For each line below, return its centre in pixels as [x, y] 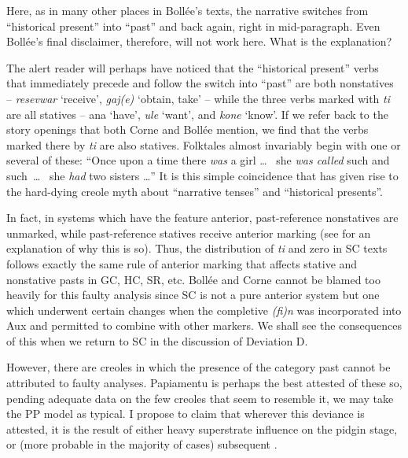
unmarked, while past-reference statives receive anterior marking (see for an [189, 233]
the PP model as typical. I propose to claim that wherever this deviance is [186, 414]
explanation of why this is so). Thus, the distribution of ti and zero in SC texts [197, 248]
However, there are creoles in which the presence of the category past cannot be [198, 367]
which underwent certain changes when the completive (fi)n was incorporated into [204, 310]
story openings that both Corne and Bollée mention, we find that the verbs [187, 129]
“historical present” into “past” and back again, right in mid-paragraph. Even [193, 26]
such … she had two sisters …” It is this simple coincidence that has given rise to [202, 175]
